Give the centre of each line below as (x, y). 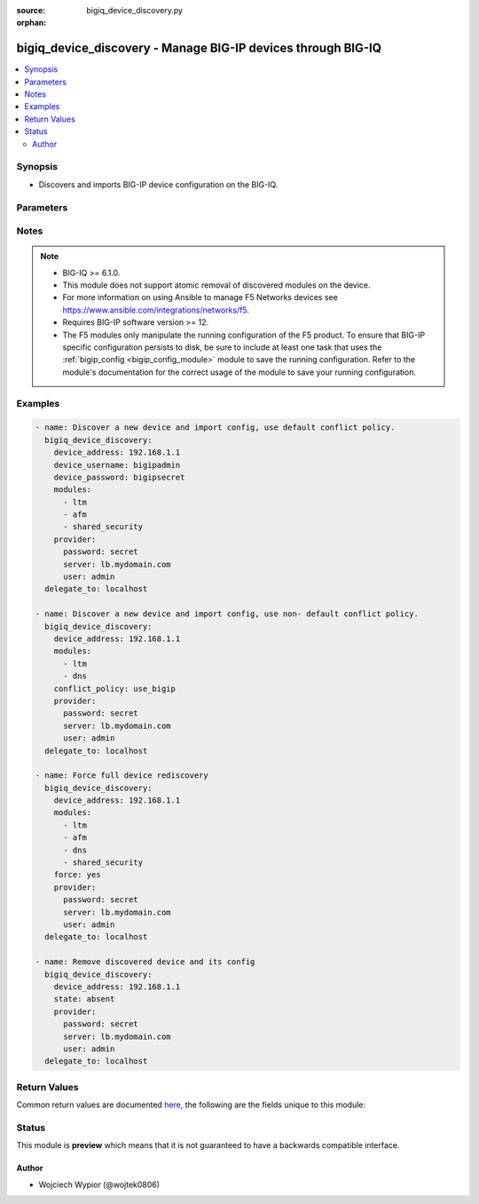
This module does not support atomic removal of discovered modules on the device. (217, 285)
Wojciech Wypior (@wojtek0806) (99, 1184)
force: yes (77, 875)
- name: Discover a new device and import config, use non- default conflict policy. (227, 614)
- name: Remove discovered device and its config (145, 962)
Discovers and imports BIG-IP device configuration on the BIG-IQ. (158, 184)
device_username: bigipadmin (117, 465)
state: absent (84, 999)
